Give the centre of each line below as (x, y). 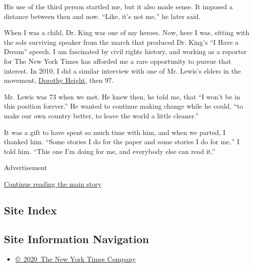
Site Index (31, 210)
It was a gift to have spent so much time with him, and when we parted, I (115, 132)
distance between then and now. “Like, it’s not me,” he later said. (102, 16)
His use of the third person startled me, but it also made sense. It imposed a (118, 6)
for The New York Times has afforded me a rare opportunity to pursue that (118, 61)
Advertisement (26, 167)
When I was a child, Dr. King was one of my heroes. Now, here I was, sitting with (127, 32)
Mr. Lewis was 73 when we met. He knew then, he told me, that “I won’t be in (122, 96)
